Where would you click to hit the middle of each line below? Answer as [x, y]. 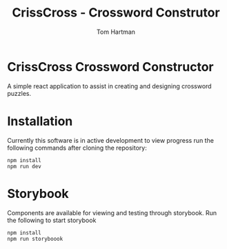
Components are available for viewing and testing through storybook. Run [112, 212]
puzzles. [19, 93]
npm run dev [24, 166]
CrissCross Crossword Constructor [110, 67]
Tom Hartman [116, 32]
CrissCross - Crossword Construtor [116, 13]
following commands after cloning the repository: [77, 148]
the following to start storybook [52, 220]
